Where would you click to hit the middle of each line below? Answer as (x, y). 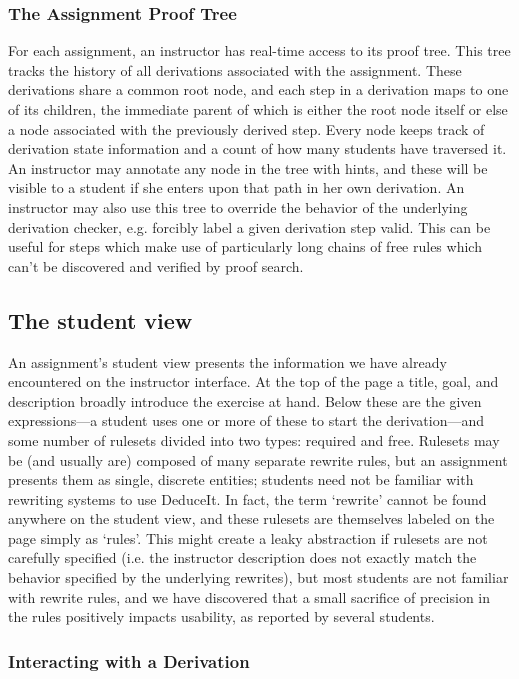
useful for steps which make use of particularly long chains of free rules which (245, 246)
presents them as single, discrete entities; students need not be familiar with (241, 479)
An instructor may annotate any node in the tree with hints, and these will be (248, 167)
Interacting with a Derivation (129, 660)
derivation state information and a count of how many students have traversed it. (257, 148)
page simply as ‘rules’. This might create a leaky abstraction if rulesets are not (248, 537)
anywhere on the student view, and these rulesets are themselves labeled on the (251, 518)
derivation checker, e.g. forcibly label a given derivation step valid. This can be (249, 226)
